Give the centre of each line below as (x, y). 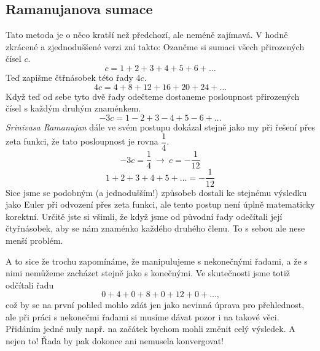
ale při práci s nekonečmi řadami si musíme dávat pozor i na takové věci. (142, 316)
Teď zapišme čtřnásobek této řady (69, 77)
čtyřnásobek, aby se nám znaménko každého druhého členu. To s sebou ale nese (155, 228)
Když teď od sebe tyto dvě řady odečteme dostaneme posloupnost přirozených (153, 96)
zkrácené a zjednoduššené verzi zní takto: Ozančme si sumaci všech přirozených (155, 46)
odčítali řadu (30, 285)
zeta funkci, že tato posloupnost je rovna (82, 141)
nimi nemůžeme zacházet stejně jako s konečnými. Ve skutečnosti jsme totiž (148, 273)
